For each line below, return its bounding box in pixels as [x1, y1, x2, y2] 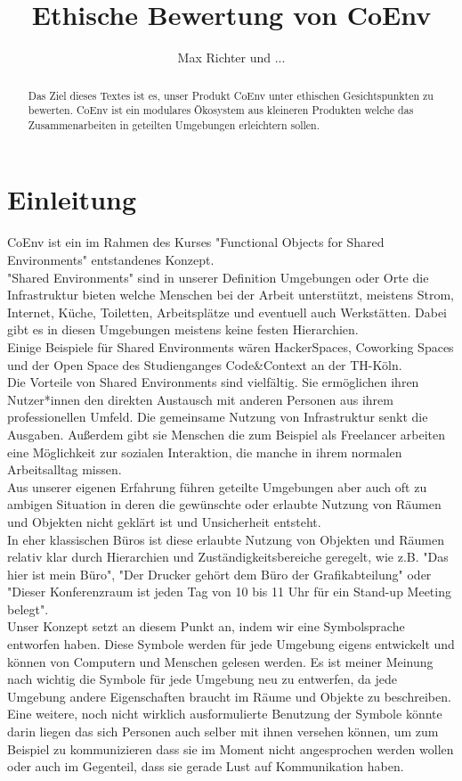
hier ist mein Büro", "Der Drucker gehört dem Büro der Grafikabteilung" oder [7, 564, 432, 583]
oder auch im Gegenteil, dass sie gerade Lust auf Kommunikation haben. [7, 757, 404, 776]
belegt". [7, 599, 49, 618]
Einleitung [7, 181, 137, 218]
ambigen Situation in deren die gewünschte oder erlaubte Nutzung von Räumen [7, 495, 442, 514]
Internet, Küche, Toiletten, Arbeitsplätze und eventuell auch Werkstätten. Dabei [7, 302, 447, 321]
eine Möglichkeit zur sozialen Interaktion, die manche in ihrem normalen [7, 442, 402, 461]
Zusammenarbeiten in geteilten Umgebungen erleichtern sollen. [28, 117, 320, 132]
